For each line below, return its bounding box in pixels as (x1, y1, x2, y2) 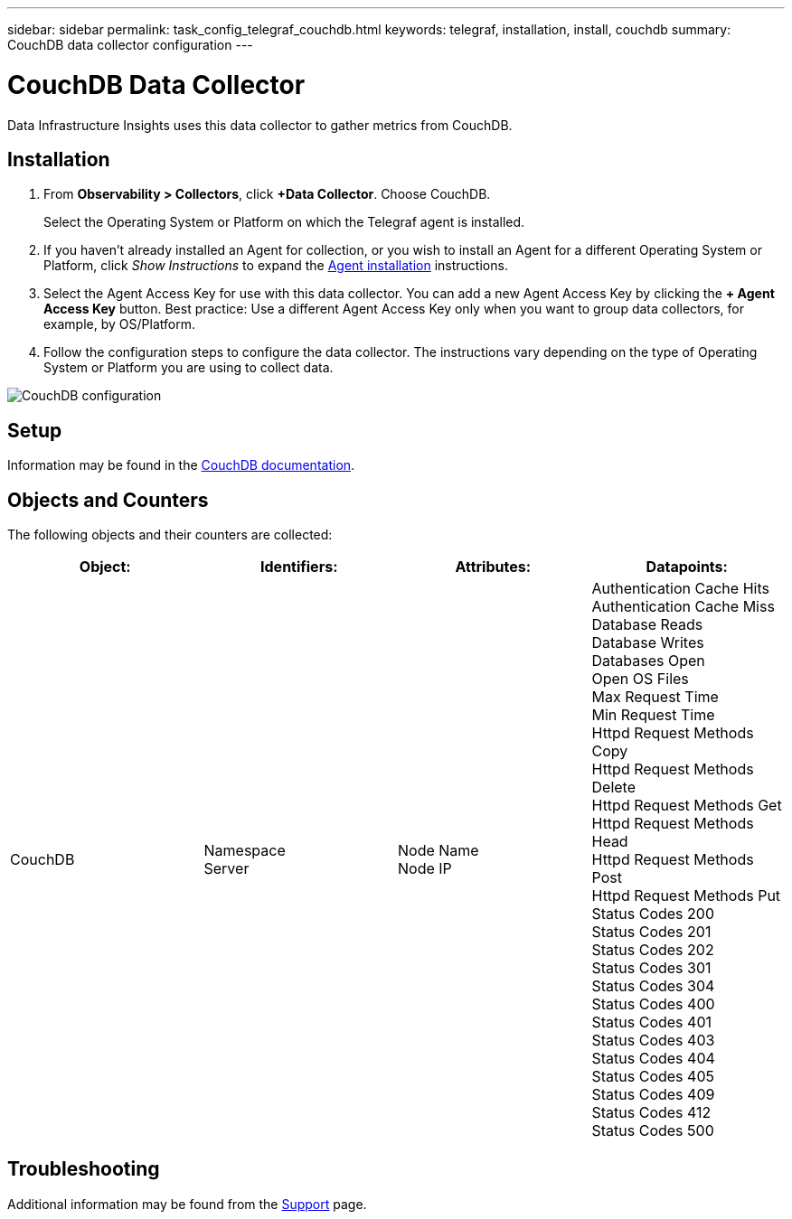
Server (203, 859, 250, 878)
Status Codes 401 (591, 1013, 712, 1032)
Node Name (398, 841, 479, 860)
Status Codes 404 (591, 1049, 715, 1068)
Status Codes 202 (591, 941, 714, 960)
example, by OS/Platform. (43, 316, 195, 333)
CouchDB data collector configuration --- (7, 37, 253, 52)
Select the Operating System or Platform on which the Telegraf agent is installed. (43, 214, 525, 230)
